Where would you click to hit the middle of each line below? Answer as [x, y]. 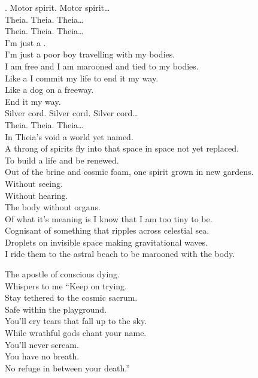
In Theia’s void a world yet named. [69, 136]
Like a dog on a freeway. [49, 90]
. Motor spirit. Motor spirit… [57, 7]
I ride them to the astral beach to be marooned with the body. [120, 254]
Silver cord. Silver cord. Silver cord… [72, 113]
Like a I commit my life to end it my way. [82, 78]
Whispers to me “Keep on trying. [66, 285]
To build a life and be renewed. [62, 160]
